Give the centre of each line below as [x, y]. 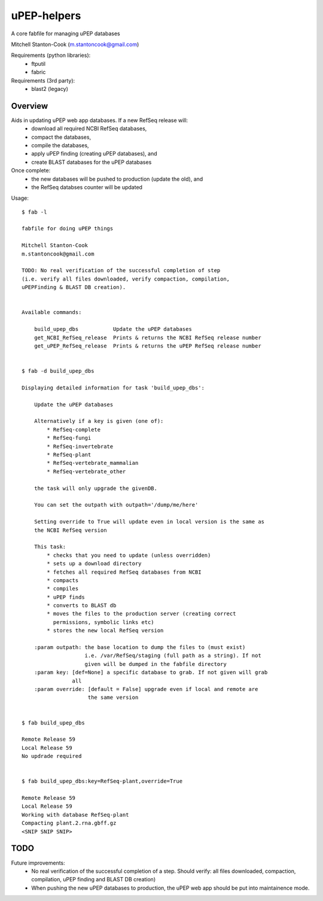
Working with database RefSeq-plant [75, 815]
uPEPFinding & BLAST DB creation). [74, 287]
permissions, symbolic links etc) [104, 622]
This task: [50, 547]
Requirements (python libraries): [51, 55]
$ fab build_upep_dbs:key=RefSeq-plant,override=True [102, 781]
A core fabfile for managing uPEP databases [65, 34]
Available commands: [52, 312]
